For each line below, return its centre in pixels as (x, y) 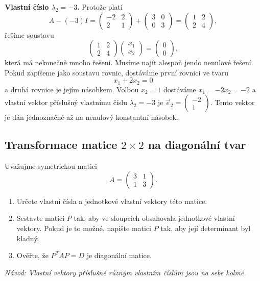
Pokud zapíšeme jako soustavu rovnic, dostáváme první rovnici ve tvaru (117, 72)
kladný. (28, 238)
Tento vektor (235, 102)
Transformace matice (61, 145)
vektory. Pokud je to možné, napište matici (84, 228)
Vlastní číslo (27, 7)
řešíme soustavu (29, 34)
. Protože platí (100, 7)
